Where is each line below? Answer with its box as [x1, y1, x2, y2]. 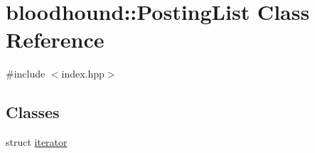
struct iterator [6, 134, 68, 149]
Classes [6, 101, 60, 123]
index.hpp [61, 66, 105, 81]
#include [6, 66, 46, 81]
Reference [6, 25, 105, 54]
